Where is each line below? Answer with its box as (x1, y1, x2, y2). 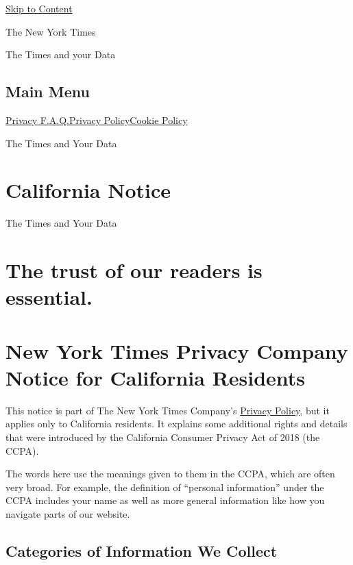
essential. (5, 283, 93, 311)
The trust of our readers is (5, 256, 263, 284)
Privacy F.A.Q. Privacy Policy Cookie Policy (5, 112, 188, 127)
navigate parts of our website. (5, 506, 130, 520)
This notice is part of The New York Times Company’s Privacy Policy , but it (5, 403, 330, 417)
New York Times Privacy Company (5, 336, 348, 364)
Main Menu (5, 81, 90, 102)
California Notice (5, 176, 171, 204)
